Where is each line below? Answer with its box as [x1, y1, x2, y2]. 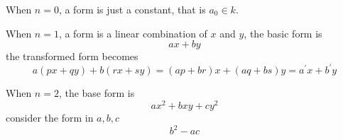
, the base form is [58, 86, 135, 100]
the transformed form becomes [6, 49, 138, 64]
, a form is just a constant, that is [58, 2, 206, 16]
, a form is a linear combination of [58, 25, 207, 40]
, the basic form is [244, 25, 322, 40]
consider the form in [6, 110, 94, 124]
